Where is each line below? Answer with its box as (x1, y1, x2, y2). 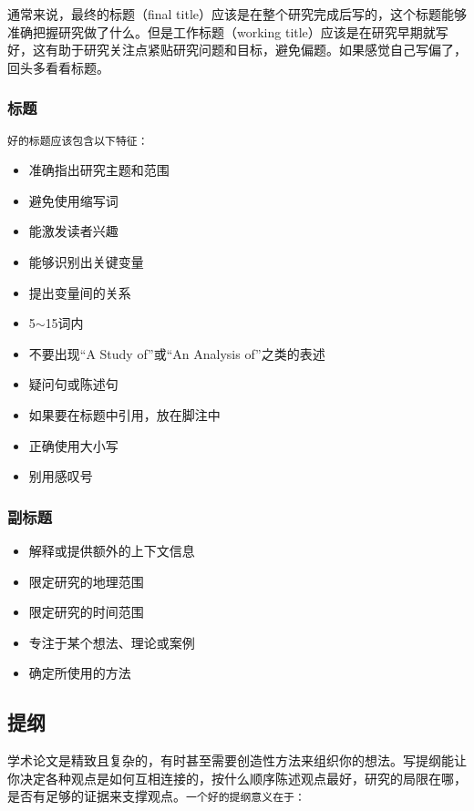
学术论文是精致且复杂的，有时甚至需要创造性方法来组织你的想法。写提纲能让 (7, 751, 467, 770)
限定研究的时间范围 (28, 602, 144, 621)
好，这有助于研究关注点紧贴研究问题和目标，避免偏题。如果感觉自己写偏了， (7, 40, 467, 59)
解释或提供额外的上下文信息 (28, 541, 195, 559)
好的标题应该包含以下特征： (7, 134, 149, 148)
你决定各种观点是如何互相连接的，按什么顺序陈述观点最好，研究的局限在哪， (7, 768, 467, 787)
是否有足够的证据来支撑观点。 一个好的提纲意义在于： (7, 786, 305, 806)
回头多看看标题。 (7, 57, 109, 77)
